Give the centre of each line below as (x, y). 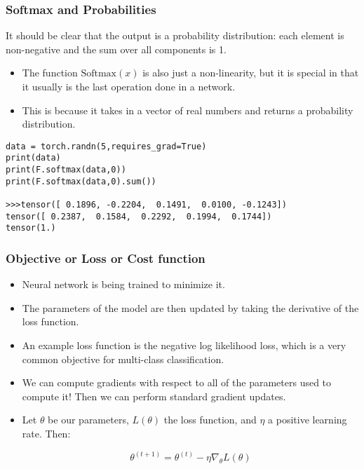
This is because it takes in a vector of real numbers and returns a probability (188, 110)
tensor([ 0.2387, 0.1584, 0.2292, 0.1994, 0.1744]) (139, 216)
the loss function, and (210, 420)
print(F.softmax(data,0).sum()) (81, 181)
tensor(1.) (31, 228)
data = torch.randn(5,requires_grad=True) (106, 146)
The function (50, 73)
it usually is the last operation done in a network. (129, 86)
